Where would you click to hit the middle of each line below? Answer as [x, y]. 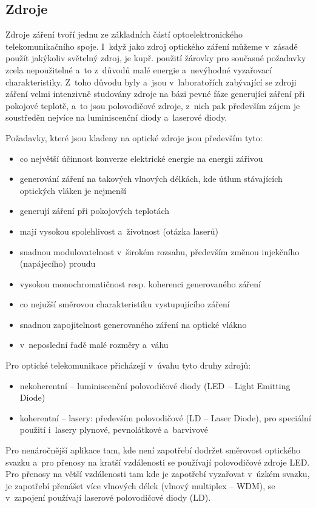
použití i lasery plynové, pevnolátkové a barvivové [114, 429]
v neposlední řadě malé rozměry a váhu [94, 345]
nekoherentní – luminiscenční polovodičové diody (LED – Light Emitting [155, 385]
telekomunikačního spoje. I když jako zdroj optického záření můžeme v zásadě [152, 46]
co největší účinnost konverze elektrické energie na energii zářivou [141, 158]
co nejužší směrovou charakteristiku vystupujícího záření [125, 304]
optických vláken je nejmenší [73, 190]
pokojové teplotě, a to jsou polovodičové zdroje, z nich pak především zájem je [153, 105]
